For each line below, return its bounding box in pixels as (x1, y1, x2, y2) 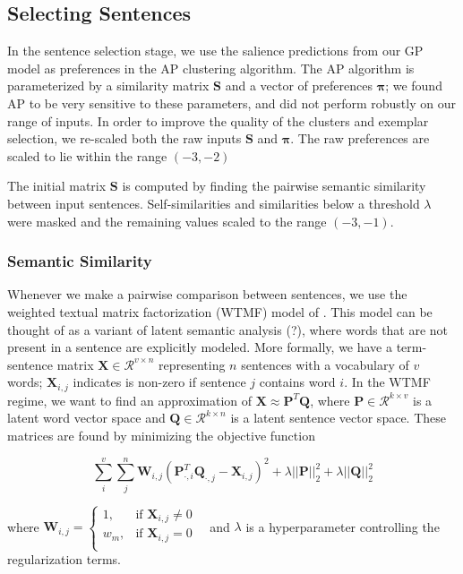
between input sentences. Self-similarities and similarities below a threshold (7, 193, 420, 212)
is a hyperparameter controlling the (245, 517, 440, 535)
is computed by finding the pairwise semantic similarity (122, 176, 426, 195)
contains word (259, 373, 336, 391)
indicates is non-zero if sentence (73, 373, 246, 391)
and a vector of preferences (225, 76, 373, 95)
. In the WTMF (344, 373, 431, 391)
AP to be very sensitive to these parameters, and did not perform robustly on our (7, 93, 456, 112)
